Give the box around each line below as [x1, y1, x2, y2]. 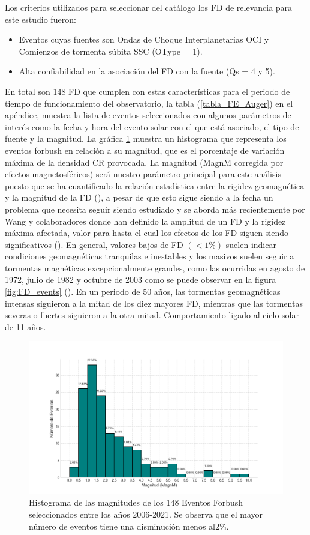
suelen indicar [225, 238, 276, 250]
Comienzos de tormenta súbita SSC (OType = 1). [19, 44, 203, 57]
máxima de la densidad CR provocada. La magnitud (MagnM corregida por [5, 156, 284, 168]
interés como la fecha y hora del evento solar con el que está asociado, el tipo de [5, 120, 299, 133]
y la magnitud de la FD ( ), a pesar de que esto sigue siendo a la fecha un [5, 191, 273, 204]
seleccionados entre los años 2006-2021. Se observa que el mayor [29, 508, 263, 521]
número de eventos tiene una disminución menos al [29, 519, 215, 532]
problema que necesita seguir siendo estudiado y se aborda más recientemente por [5, 202, 305, 215]
